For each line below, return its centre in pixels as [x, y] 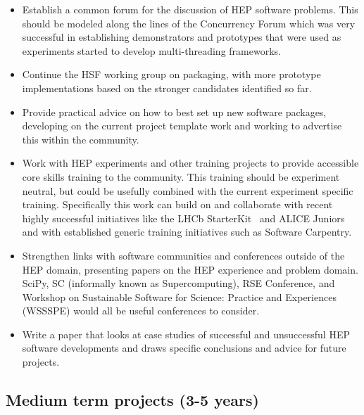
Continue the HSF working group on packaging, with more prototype [171, 74]
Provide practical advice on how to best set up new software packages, [174, 111]
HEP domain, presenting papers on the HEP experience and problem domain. [190, 269]
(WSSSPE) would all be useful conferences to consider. [141, 311]
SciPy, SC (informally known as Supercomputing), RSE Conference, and [178, 283]
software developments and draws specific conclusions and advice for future [184, 348]
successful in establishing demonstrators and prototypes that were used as [182, 37]
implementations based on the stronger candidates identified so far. [167, 88]
